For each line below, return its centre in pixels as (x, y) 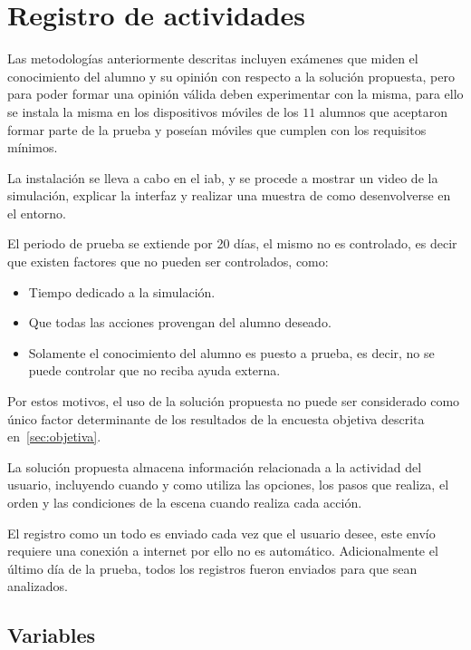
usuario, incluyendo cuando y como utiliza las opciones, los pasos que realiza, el (228, 485)
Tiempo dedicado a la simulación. (122, 291)
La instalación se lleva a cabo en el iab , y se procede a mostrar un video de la (223, 177)
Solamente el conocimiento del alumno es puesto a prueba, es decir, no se (231, 352)
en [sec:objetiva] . (54, 437)
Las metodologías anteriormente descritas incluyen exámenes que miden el (213, 58)
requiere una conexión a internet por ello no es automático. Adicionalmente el (223, 551)
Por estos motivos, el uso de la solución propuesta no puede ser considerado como (234, 401)
